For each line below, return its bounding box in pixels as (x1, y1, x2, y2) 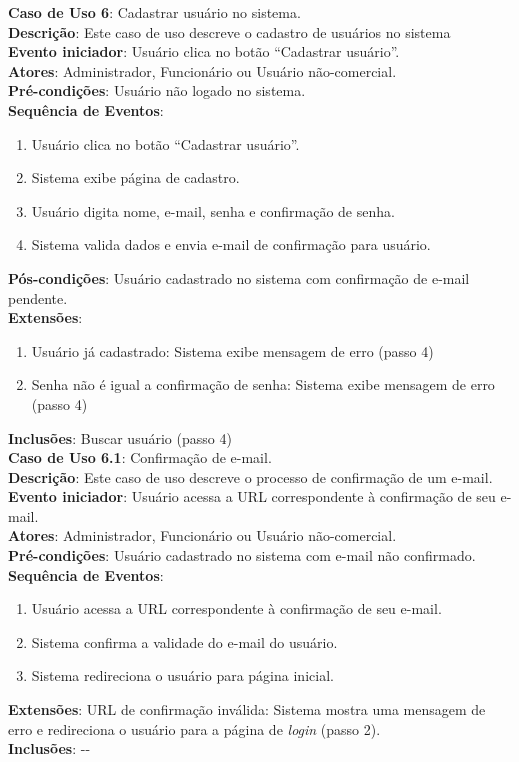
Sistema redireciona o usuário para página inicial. (31, 665, 334, 686)
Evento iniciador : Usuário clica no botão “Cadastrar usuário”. (8, 41, 400, 62)
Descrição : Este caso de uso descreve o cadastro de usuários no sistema (8, 21, 451, 42)
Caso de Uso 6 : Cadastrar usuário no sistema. (8, 2, 301, 22)
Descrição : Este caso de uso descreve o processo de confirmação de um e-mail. (8, 466, 493, 487)
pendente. (8, 287, 68, 308)
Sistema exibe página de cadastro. (31, 167, 240, 188)
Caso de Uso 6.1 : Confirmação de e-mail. (8, 447, 272, 468)
